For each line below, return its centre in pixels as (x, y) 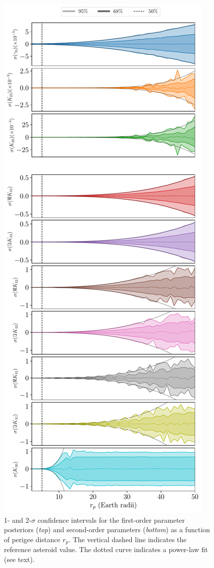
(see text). (19, 559)
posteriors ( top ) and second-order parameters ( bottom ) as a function (107, 529)
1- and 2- (18, 520)
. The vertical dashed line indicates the (128, 539)
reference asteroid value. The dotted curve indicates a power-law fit (106, 549)
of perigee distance (32, 539)
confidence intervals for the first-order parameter (111, 520)
